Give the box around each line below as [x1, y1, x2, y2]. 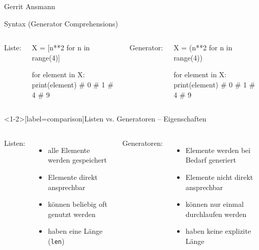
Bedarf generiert [185, 154, 236, 165]
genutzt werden [48, 208, 96, 219]
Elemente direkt [48, 171, 98, 182]
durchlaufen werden [185, 208, 247, 219]
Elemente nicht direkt [185, 171, 253, 182]
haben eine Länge [48, 226, 103, 236]
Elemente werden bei [185, 144, 251, 155]
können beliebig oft [48, 199, 107, 209]
